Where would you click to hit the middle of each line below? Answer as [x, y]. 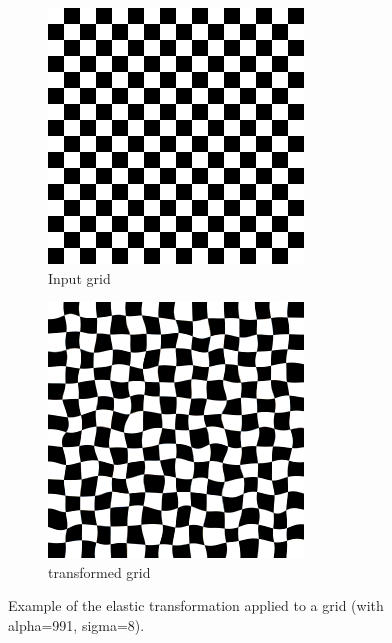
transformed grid [99, 571]
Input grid [79, 277]
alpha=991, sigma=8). [76, 624]
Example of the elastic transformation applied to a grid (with [196, 605]
